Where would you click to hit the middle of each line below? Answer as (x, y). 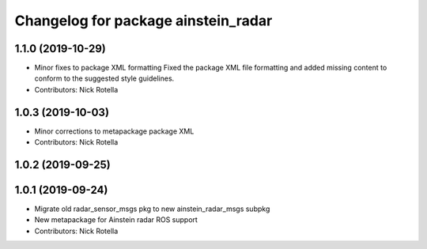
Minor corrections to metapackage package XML (114, 131)
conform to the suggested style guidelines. (104, 78)
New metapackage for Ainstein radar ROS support (116, 220)
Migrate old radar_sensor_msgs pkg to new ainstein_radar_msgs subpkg (152, 209)
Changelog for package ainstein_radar (144, 21)
